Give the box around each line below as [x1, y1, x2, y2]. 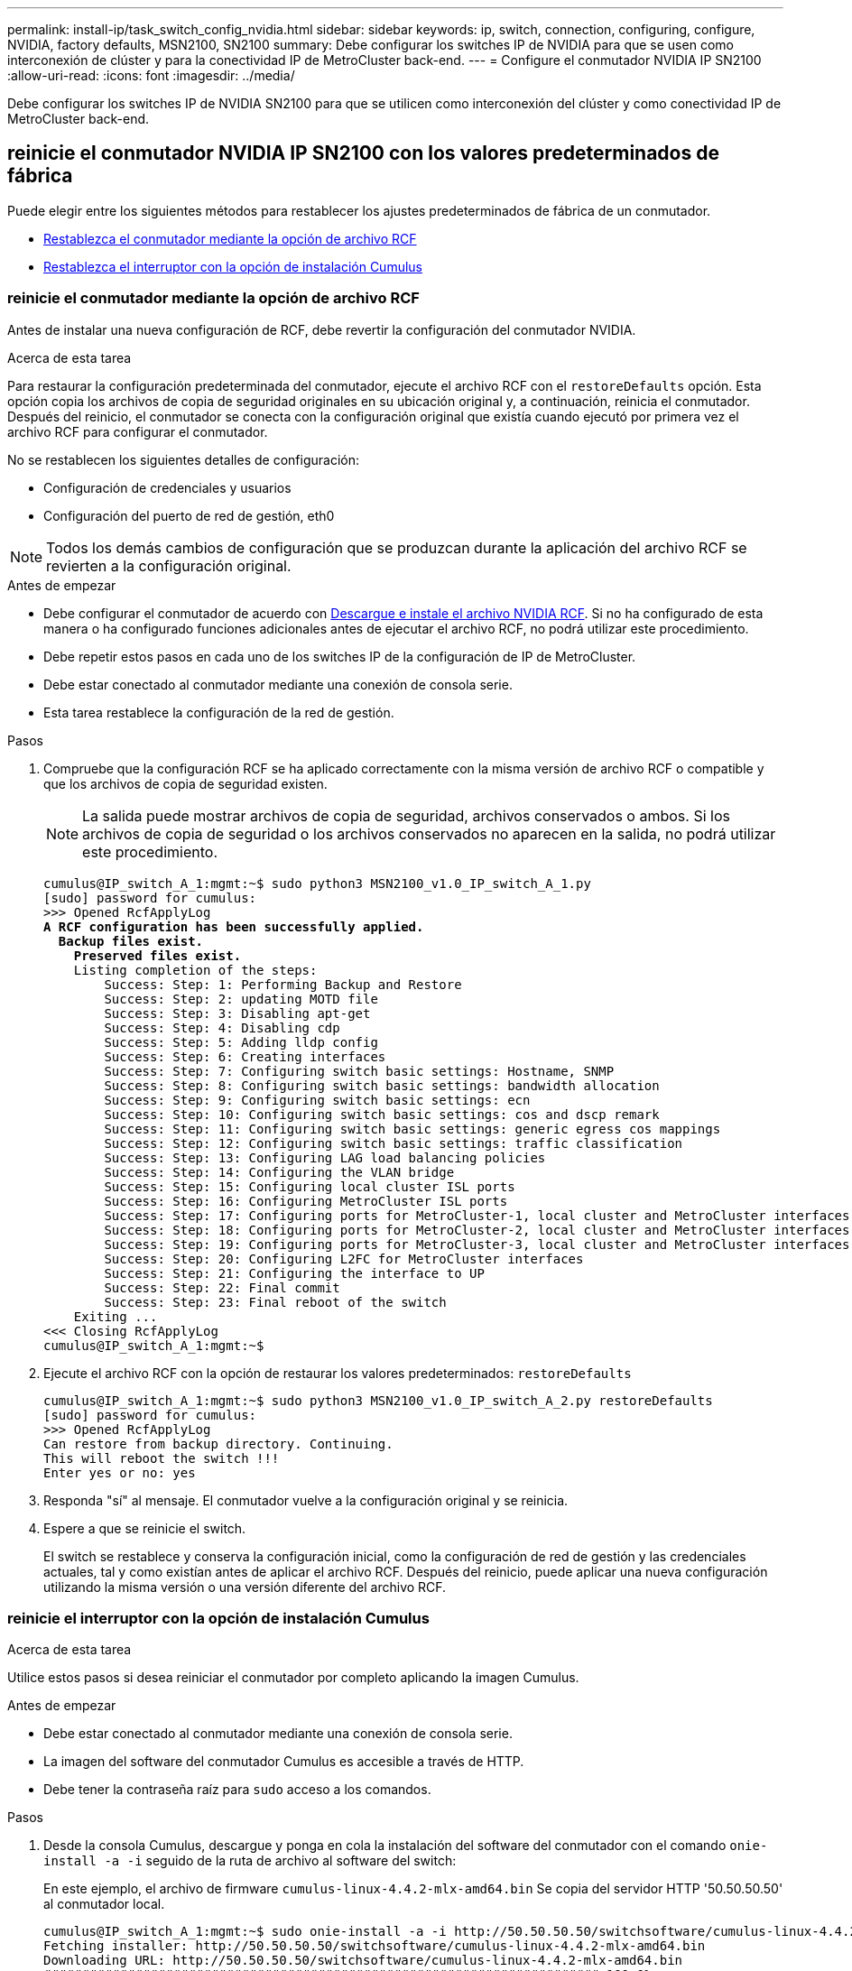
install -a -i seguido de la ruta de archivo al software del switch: [43, 1853, 457, 1869]
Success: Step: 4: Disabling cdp [104, 1020, 340, 1035]
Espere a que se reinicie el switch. [43, 1520, 246, 1536]
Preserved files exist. [73, 948, 242, 963]
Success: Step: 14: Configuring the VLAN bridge [104, 1164, 455, 1180]
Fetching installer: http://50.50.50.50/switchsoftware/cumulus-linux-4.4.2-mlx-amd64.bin [43, 1939, 706, 1954]
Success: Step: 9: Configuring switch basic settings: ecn [104, 1092, 531, 1107]
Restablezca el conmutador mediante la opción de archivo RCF [43, 230, 417, 246]
